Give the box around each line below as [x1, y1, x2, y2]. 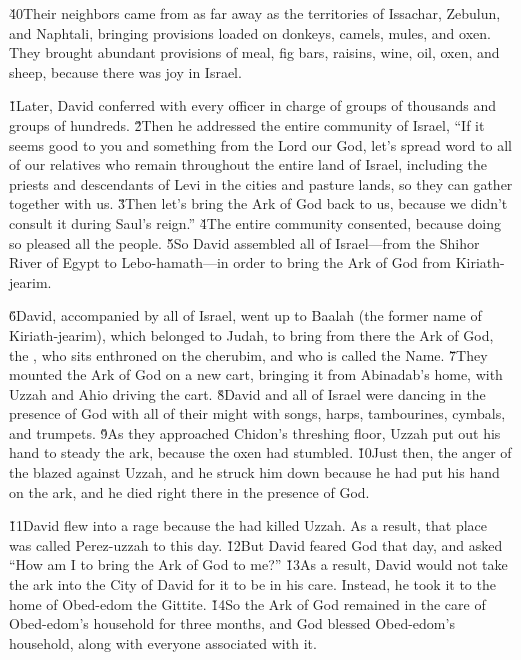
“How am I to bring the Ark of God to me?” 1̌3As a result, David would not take [9, 554, 508, 575]
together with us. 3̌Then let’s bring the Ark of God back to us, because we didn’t [9, 193, 508, 214]
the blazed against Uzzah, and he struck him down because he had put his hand [9, 462, 500, 483]
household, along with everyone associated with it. [9, 632, 317, 653]
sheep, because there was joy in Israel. [9, 61, 242, 82]
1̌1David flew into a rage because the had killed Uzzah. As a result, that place [9, 515, 488, 536]
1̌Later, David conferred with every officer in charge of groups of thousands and [9, 95, 497, 116]
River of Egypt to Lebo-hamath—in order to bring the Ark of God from [9, 252, 451, 273]
